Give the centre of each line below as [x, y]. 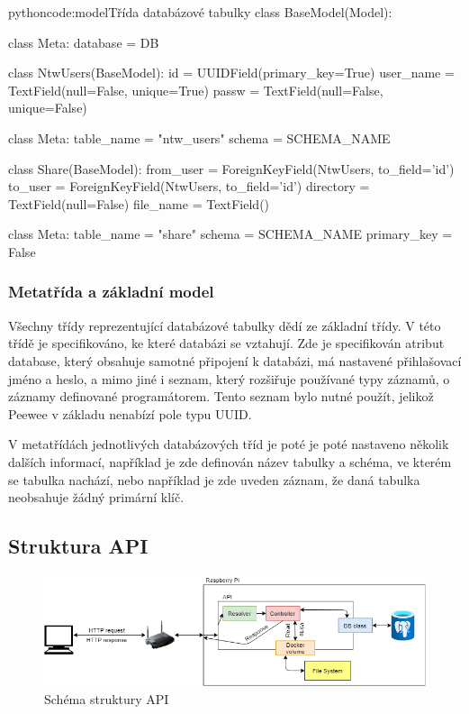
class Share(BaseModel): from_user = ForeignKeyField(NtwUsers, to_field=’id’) [231, 168]
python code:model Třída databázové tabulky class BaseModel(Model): [200, 12]
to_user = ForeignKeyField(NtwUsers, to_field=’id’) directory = [189, 186]
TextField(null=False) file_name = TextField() [139, 203]
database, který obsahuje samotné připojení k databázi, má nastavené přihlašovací [235, 360]
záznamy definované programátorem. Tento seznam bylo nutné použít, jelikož [221, 396]
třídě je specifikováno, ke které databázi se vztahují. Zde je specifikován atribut [226, 343]
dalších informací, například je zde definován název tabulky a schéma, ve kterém [230, 461]
